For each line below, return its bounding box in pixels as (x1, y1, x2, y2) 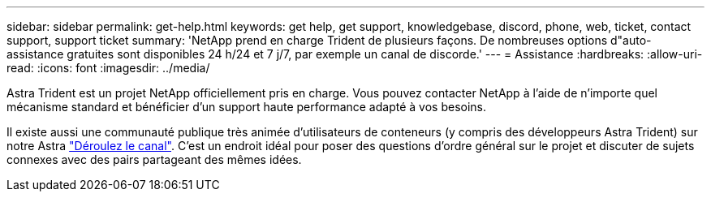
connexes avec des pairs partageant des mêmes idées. (6, 153, 302, 166)
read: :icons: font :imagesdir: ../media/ (6, 61, 210, 75)
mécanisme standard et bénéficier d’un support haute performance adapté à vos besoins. (6, 100, 487, 114)
